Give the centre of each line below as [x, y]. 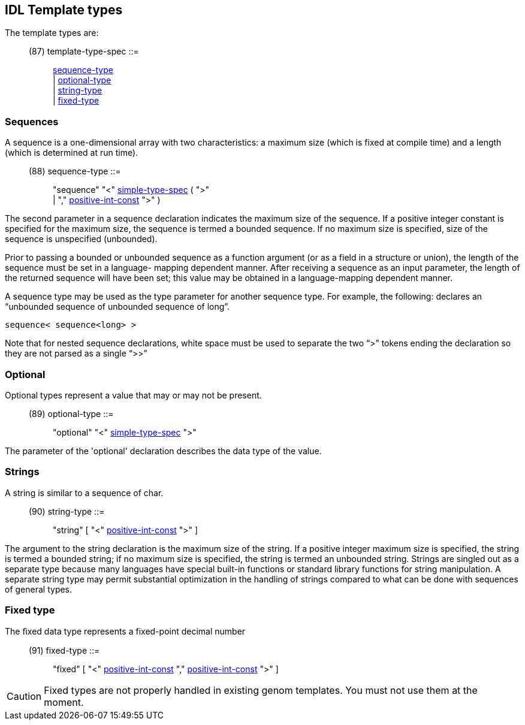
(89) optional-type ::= [71, 413]
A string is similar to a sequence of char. [84, 493]
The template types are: [52, 33]
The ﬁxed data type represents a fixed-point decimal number [125, 632]
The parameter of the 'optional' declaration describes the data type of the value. [163, 451]
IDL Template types [64, 10]
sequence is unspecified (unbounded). [81, 239]
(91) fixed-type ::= [64, 651]
